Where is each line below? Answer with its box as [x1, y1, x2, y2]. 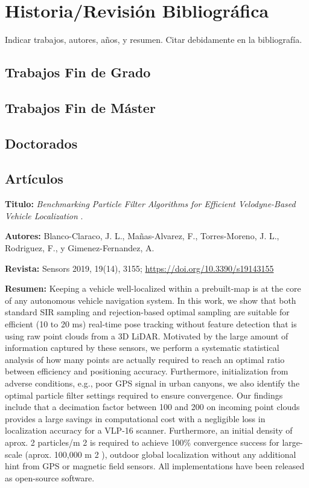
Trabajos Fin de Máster [5, 98, 156, 117]
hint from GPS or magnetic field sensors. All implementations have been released [5, 460, 305, 472]
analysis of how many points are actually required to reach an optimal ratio [5, 353, 285, 365]
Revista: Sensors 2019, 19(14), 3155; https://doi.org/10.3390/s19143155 [5, 262, 274, 274]
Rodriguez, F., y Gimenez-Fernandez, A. [5, 242, 154, 254]
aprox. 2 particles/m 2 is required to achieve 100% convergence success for [5, 435, 279, 448]
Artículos [5, 169, 63, 188]
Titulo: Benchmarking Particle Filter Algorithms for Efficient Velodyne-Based [5, 197, 296, 210]
